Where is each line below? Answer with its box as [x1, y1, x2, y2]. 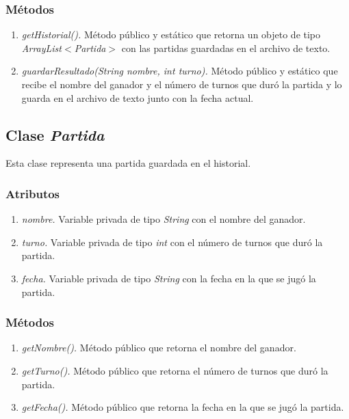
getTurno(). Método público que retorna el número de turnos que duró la [21, 363, 328, 377]
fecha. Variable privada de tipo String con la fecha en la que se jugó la [21, 271, 316, 285]
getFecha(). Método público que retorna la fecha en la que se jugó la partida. [21, 400, 344, 414]
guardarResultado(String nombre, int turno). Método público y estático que [21, 64, 338, 78]
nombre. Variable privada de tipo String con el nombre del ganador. [21, 212, 306, 226]
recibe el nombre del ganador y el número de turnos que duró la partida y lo [21, 77, 342, 91]
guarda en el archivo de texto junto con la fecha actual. [21, 90, 254, 105]
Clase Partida [5, 124, 105, 145]
